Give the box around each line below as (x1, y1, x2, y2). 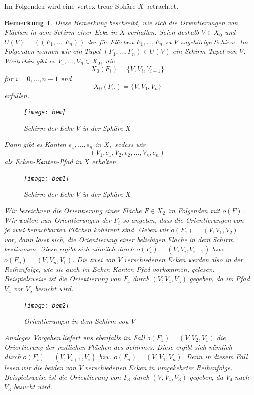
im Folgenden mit (168, 205, 220, 215)
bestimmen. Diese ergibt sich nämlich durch (4, 244, 134, 254)
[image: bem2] (24, 302, 70, 309)
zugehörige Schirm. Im (180, 36, 248, 46)
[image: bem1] (24, 175, 70, 182)
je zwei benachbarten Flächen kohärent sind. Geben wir (4, 225, 169, 235)
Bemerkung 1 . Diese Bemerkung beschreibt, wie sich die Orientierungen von (4, 17, 238, 27)
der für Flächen (87, 36, 134, 46)
